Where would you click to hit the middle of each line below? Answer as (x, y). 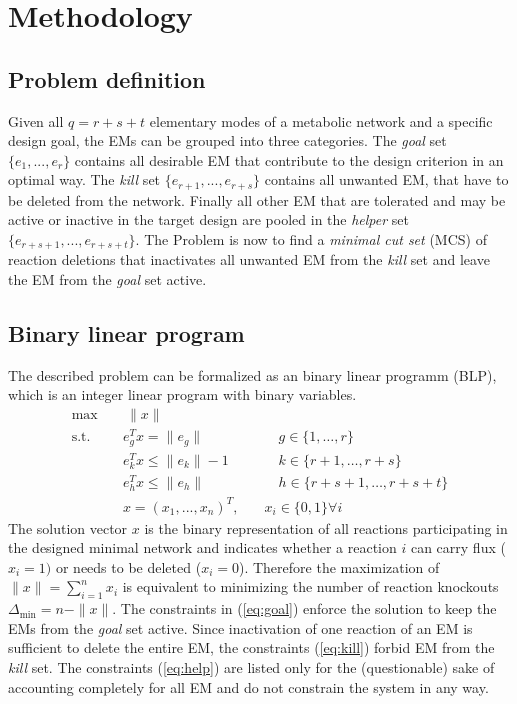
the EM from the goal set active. (107, 279)
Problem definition (107, 78)
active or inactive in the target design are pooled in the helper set (208, 219)
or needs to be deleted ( (128, 566)
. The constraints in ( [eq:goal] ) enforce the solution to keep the (304, 608)
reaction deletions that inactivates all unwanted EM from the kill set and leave (249, 259)
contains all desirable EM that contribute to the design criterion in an (289, 159)
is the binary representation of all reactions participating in (326, 527)
